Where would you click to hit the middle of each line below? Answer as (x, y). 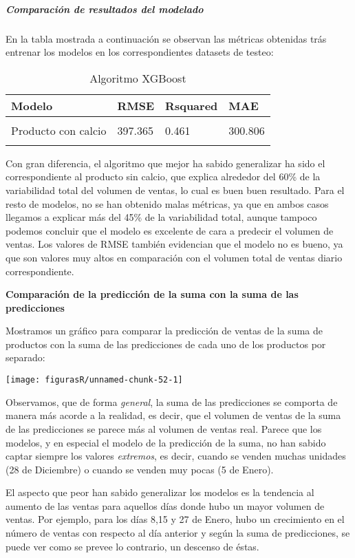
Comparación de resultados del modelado (105, 9)
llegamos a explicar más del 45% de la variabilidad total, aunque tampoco (161, 217)
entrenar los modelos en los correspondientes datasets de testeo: (140, 52)
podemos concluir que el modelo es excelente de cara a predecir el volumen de (170, 230)
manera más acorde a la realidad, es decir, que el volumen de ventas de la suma (173, 415)
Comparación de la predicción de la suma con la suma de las (152, 294)
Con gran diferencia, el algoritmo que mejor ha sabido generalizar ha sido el (165, 163)
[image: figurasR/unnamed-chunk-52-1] (94, 380)
